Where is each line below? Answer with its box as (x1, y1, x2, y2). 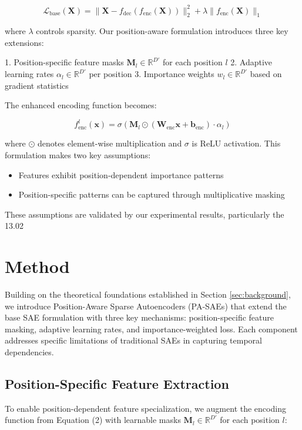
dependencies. (5, 346, 54, 358)
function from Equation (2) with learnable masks (5, 414, 181, 426)
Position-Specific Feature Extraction (5, 375, 229, 392)
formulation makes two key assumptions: (5, 148, 151, 161)
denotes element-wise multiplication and (38, 137, 182, 149)
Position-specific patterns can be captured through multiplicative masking (18, 188, 285, 201)
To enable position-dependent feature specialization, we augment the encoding (5, 402, 286, 414)
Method (5, 254, 70, 278)
